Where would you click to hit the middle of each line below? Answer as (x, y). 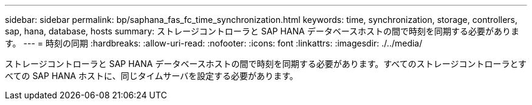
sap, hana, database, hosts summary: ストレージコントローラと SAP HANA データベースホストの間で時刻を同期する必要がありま (262, 31)
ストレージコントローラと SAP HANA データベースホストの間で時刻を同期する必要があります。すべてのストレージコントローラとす (266, 64)
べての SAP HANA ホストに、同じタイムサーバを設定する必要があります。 (152, 76)
